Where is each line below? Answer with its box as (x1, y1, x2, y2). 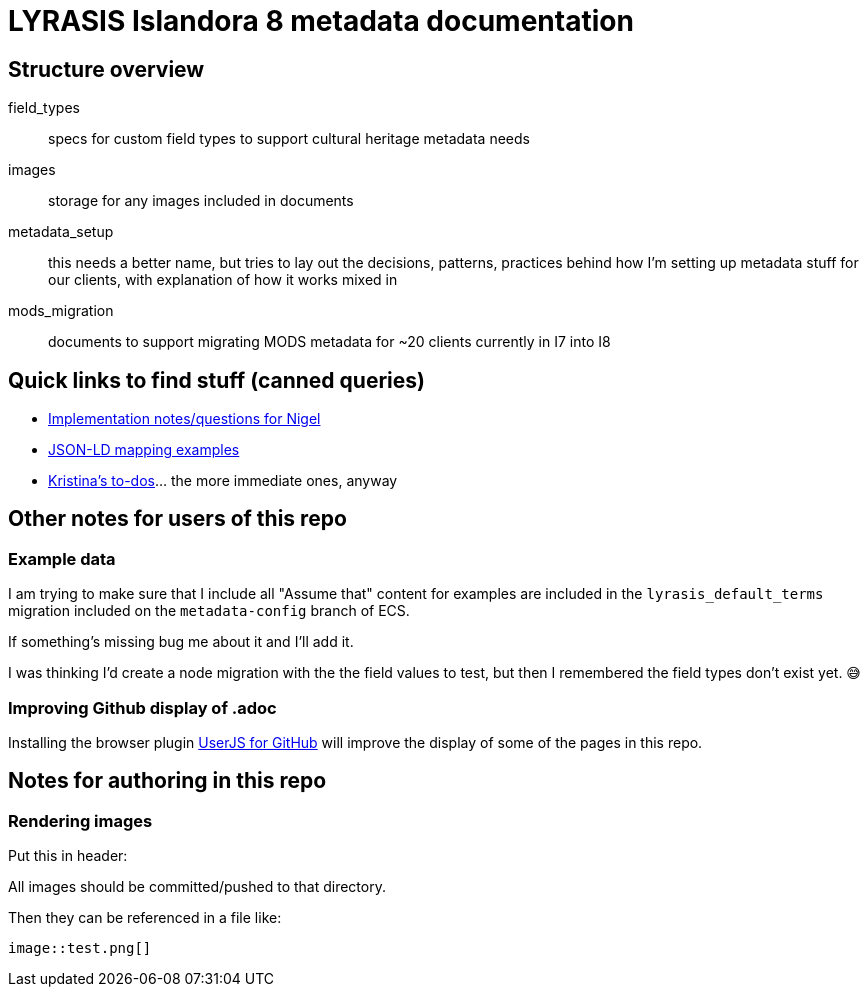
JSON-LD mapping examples (48, 441, 240, 459)
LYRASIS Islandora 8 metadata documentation (8, 4, 634, 38)
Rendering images (8, 810, 153, 831)
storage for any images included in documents (48, 192, 354, 210)
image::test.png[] (8, 940, 152, 957)
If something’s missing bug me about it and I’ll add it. (8, 633, 354, 651)
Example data (8, 548, 116, 569)
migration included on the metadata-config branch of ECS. (8, 602, 410, 620)
